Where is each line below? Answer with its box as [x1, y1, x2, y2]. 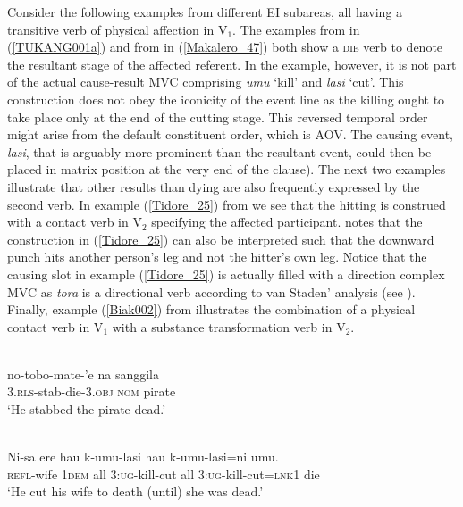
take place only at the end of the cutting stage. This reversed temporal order [7, 107, 428, 126]
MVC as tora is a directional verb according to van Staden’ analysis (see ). [7, 282, 416, 301]
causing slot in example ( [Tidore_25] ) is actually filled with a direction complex [7, 264, 445, 283]
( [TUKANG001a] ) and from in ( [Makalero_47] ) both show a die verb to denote [7, 37, 443, 56]
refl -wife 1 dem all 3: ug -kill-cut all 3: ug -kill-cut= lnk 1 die [7, 464, 320, 483]
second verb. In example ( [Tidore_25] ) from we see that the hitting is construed [7, 195, 446, 213]
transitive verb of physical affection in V [7, 20, 228, 38]
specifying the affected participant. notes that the [151, 212, 423, 231]
